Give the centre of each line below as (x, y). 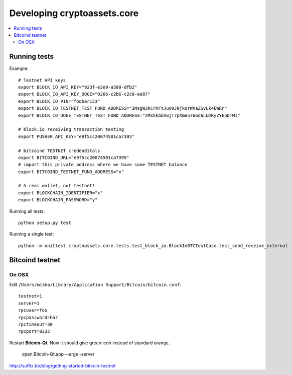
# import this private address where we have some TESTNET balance (103, 165)
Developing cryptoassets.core (74, 13)
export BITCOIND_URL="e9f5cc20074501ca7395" (74, 158)
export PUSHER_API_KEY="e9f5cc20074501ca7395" (77, 136)
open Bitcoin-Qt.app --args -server (58, 354)
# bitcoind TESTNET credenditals (59, 151)
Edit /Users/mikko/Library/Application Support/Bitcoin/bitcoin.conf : (95, 284)
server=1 (29, 303)
